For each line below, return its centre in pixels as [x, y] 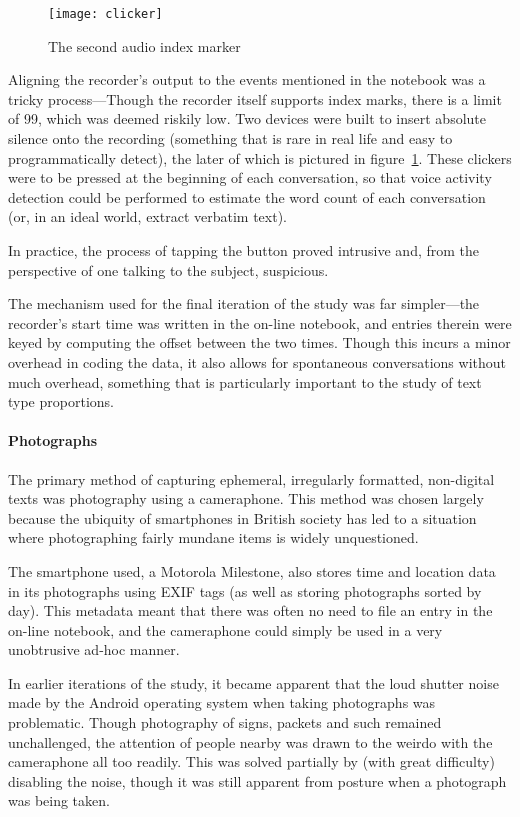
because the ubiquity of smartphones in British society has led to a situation [242, 517]
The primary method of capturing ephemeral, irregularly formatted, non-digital [251, 478]
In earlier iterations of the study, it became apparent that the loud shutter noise [253, 682]
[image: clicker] [105, 14]
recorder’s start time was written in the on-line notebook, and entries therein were [260, 322]
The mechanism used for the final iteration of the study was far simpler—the [244, 303]
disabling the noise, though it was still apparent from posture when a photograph [257, 780]
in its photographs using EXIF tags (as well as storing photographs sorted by [245, 590]
